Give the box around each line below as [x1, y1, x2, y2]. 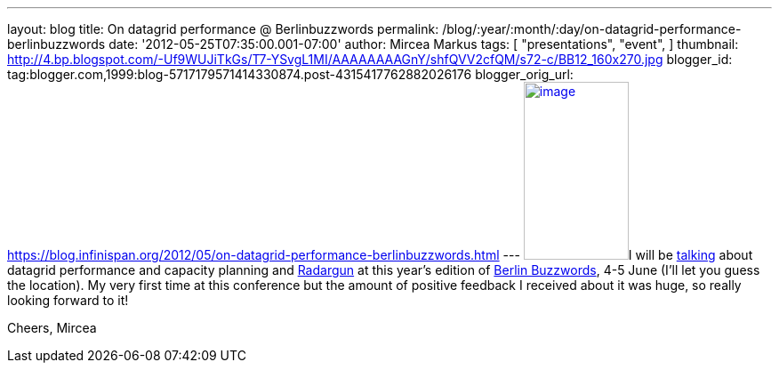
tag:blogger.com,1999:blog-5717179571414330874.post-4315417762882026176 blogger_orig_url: [7, 67, 574, 82]
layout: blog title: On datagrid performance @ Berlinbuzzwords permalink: [7, 21, 439, 36]
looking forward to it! [7, 293, 129, 308]
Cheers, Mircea [7, 320, 97, 335]
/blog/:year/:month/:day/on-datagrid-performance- [442, 21, 742, 36]
